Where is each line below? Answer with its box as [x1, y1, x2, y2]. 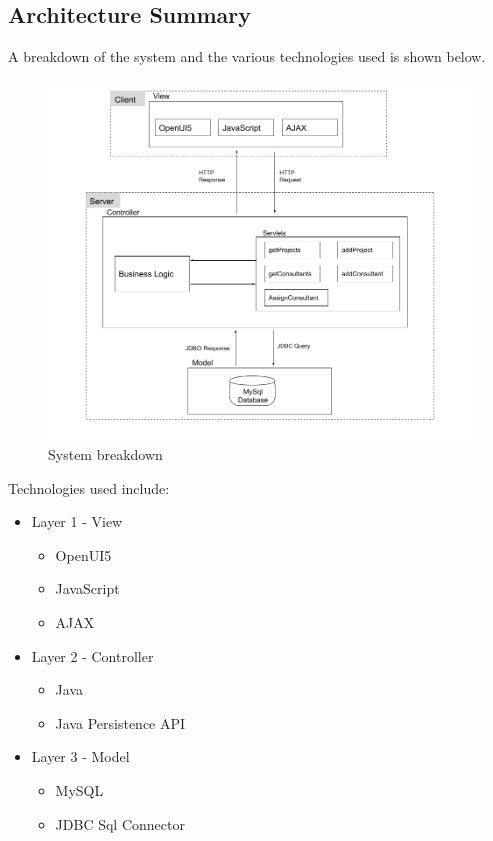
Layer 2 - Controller [31, 645, 154, 666]
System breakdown [48, 444, 163, 464]
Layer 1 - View [31, 511, 123, 532]
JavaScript [55, 578, 120, 599]
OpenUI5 [55, 544, 112, 565]
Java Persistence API [55, 712, 186, 733]
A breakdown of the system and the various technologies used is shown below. [8, 46, 486, 67]
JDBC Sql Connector [55, 813, 185, 834]
